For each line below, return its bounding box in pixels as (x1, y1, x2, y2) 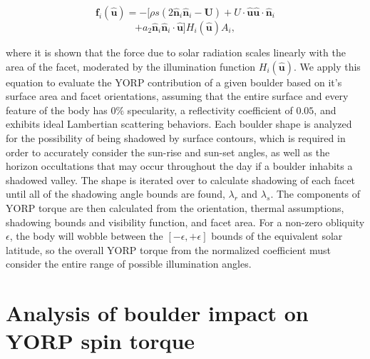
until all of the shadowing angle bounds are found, (6, 186, 225, 201)
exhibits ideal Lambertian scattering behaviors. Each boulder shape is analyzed (6, 116, 352, 131)
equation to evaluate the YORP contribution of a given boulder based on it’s (6, 74, 342, 89)
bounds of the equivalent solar (211, 228, 343, 243)
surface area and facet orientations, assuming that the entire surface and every (6, 89, 349, 103)
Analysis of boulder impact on (6, 298, 309, 328)
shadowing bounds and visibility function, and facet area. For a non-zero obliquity (6, 214, 365, 229)
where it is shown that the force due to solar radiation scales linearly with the (6, 45, 346, 59)
